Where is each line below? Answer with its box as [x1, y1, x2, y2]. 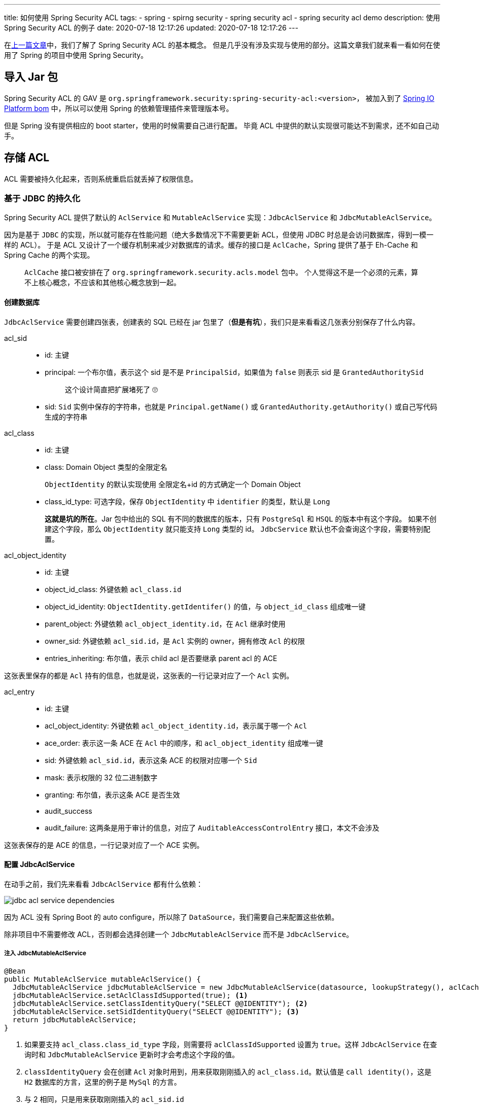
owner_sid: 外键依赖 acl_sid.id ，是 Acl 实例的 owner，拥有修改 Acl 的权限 [45, 636, 305, 645]
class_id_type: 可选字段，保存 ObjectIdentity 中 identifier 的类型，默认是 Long [45, 497, 330, 506]
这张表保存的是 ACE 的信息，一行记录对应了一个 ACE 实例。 [4, 840, 204, 849]
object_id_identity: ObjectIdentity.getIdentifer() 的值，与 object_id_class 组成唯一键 [45, 602, 366, 611]
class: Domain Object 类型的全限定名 [45, 462, 167, 471]
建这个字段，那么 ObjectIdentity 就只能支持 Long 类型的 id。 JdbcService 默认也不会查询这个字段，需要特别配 [45, 524, 430, 533]
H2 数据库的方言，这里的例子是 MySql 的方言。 [24, 1077, 181, 1086]
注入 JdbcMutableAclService [4, 950, 86, 957]
